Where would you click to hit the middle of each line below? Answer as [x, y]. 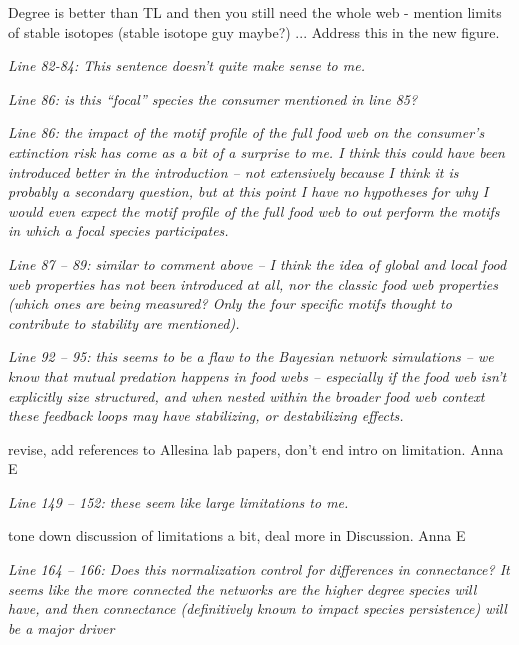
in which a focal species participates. [118, 230]
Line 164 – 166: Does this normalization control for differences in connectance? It [259, 569]
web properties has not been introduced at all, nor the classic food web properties [253, 283]
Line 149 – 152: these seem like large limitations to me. [178, 501]
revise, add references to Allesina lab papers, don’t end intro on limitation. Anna [256, 448]
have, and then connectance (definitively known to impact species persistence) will [257, 608]
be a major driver [61, 627]
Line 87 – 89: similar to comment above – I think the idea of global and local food [257, 263]
